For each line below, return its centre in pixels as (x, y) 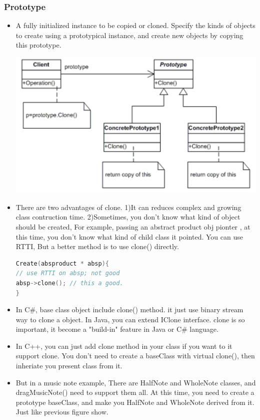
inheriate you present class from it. (69, 366)
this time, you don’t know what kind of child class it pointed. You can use (129, 236)
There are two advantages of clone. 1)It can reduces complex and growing (128, 207)
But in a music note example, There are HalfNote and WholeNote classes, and (136, 382)
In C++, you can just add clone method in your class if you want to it (124, 346)
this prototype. (38, 45)
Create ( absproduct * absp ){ (62, 263)
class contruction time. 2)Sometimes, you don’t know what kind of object (128, 217)
